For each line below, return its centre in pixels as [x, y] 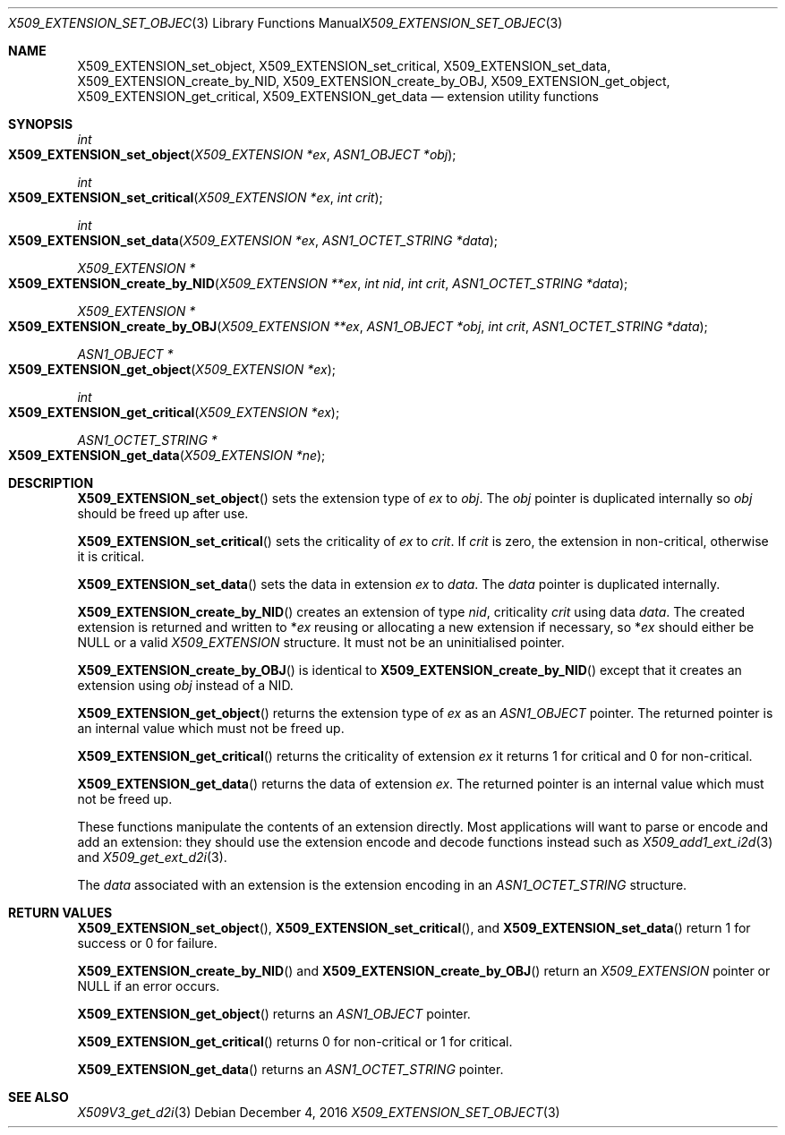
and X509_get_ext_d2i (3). [152, 857]
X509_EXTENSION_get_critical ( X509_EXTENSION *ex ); [174, 412]
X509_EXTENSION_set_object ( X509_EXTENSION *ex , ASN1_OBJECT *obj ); [232, 154]
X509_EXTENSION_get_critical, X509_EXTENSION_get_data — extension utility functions [338, 96]
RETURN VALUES [60, 913]
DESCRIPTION [51, 483]
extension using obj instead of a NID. [185, 685]
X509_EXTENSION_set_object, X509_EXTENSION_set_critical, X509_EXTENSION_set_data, [344, 66]
